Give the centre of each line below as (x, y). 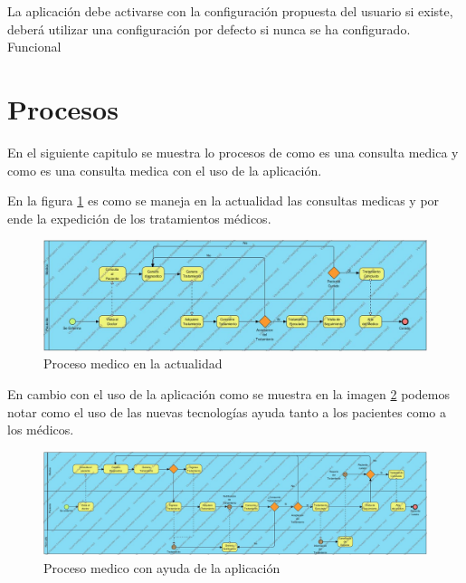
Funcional (34, 47)
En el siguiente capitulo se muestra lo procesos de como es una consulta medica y (233, 152)
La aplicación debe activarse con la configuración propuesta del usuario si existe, (230, 11)
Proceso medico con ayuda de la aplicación (162, 567)
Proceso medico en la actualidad (133, 363)
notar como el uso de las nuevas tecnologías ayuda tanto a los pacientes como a (227, 411)
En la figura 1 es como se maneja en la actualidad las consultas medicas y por (223, 201)
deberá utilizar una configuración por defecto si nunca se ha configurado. (209, 29)
